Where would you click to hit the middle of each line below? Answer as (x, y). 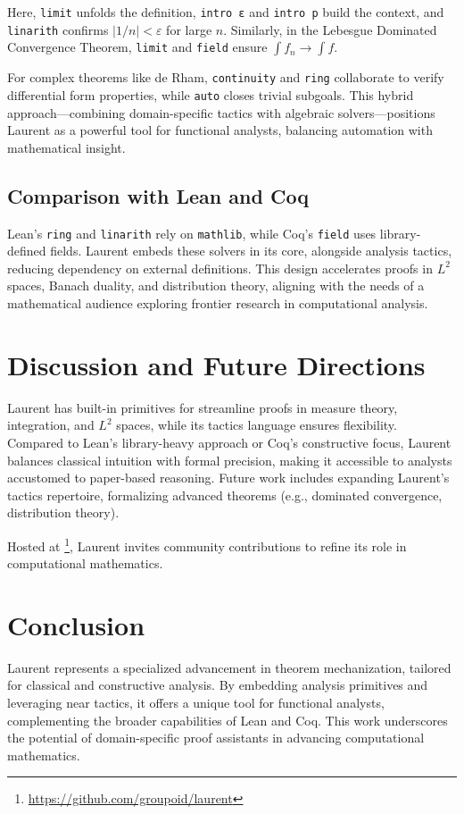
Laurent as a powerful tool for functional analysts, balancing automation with (220, 130)
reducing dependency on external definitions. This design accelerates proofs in (220, 268)
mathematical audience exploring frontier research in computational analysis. (218, 303)
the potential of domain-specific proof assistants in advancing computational (216, 738)
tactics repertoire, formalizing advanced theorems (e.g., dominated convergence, (225, 495)
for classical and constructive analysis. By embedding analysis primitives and (218, 685)
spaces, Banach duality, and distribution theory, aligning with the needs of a (216, 285)
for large (189, 29)
